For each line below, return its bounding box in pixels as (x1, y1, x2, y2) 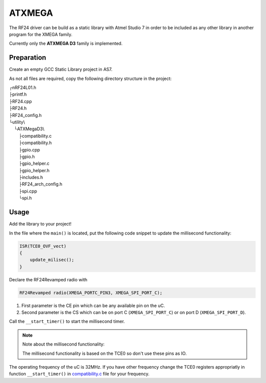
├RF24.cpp (9, 98, 32, 104)
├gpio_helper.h (19, 167, 50, 173)
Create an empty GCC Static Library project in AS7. (9, 67, 113, 73)
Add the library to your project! (9, 221, 71, 227)
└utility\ (9, 119, 25, 125)
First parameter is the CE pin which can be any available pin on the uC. (21, 303, 165, 308)
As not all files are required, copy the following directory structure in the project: (9, 76, 172, 81)
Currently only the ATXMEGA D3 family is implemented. (9, 40, 123, 46)
